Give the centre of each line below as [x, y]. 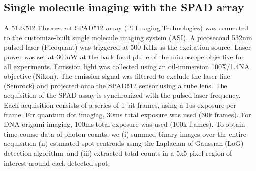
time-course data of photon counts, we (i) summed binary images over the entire [125, 133]
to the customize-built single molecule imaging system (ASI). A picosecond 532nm [128, 37]
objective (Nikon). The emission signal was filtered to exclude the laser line [117, 76]
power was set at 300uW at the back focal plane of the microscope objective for [124, 56]
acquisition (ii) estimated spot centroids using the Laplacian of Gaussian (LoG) [124, 143]
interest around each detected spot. [57, 162]
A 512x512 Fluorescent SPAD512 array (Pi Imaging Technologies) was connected [126, 28]
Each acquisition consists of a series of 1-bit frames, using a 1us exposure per [120, 104]
